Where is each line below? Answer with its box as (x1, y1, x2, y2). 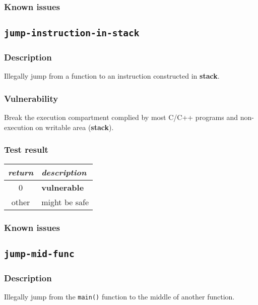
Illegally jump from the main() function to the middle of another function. (4, 291, 235, 302)
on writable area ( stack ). (35, 121, 114, 132)
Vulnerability (4, 92, 58, 104)
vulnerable (41, 181, 84, 193)
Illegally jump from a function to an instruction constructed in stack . (4, 71, 220, 81)
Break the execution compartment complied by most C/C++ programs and (4, 112, 238, 123)
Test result (4, 143, 48, 156)
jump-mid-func (4, 248, 75, 259)
